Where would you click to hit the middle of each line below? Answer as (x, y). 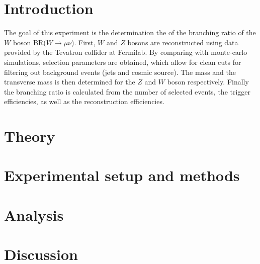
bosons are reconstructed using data (183, 42)
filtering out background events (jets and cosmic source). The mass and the (120, 72)
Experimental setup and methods (122, 175)
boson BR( (29, 42)
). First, (83, 42)
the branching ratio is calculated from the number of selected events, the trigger (127, 91)
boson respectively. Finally (208, 82)
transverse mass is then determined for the (70, 82)
